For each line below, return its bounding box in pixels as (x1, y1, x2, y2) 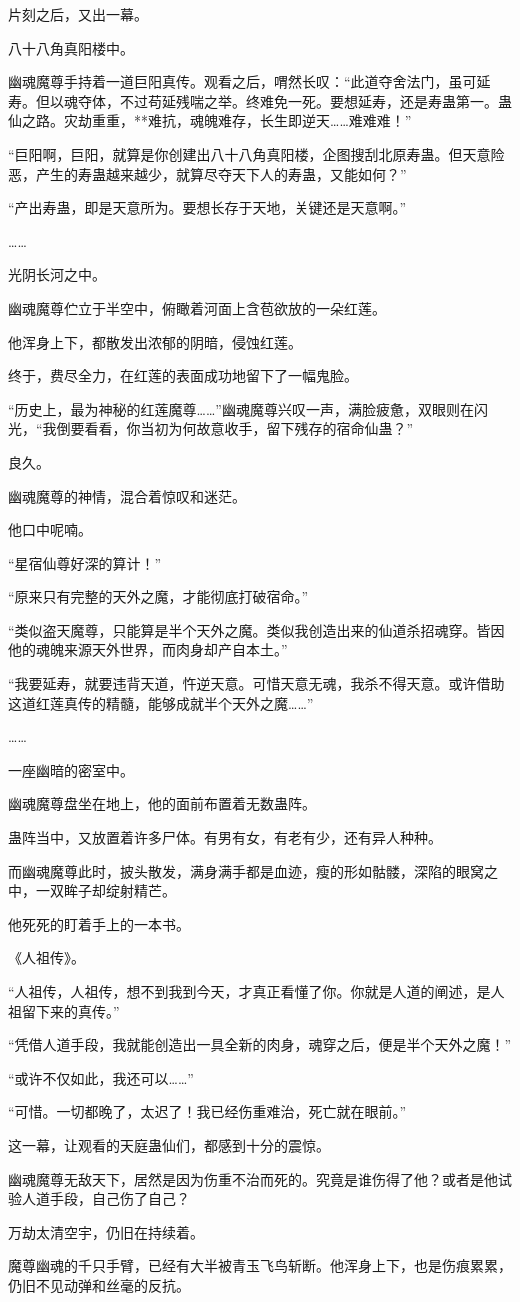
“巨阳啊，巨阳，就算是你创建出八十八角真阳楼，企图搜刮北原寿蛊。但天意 (8, 143, 491, 164)
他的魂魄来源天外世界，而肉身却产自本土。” (8, 639, 288, 660)
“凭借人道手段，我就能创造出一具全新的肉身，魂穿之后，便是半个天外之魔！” (8, 1034, 512, 1055)
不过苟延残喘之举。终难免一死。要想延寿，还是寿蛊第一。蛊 (119, 90, 512, 111)
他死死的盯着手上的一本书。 (8, 913, 190, 934)
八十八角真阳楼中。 (8, 37, 134, 58)
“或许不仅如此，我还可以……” (8, 1067, 194, 1088)
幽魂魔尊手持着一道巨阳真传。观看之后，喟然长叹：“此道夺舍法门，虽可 (8, 71, 477, 92)
